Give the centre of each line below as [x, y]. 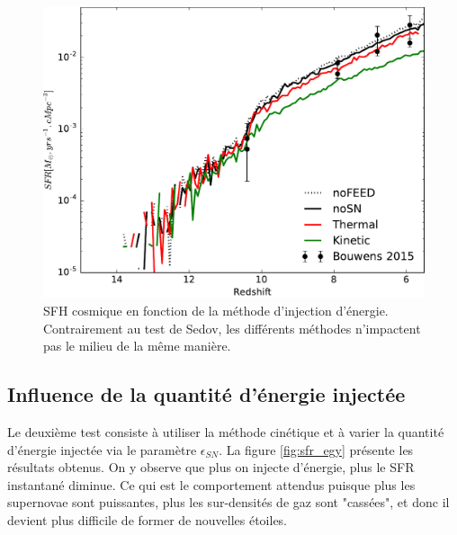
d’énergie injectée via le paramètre [102, 449]
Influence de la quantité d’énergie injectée [206, 394]
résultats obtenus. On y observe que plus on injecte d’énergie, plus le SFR [211, 467]
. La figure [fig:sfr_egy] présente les [316, 449]
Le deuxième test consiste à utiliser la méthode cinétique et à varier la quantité [226, 431]
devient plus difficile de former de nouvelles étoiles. [148, 519]
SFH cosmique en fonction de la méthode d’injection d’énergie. [216, 310]
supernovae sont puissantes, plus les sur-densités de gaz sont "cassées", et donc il [228, 502]
